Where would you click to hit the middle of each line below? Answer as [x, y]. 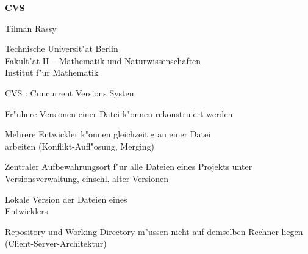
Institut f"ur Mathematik [52, 72]
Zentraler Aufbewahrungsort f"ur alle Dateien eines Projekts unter [129, 166]
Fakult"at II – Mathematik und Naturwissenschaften [103, 60]
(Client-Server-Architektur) [56, 243]
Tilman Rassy [31, 28]
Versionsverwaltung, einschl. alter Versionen [87, 178]
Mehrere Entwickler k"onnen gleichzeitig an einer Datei [108, 134]
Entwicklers [27, 211]
